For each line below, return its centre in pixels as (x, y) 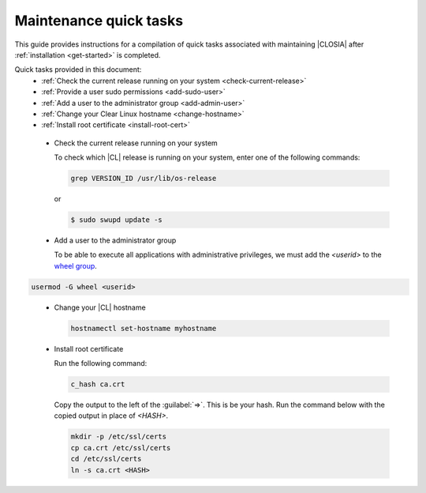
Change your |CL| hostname (100, 307)
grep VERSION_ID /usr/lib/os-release (144, 179)
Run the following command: (101, 363)
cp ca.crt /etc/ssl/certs (121, 448)
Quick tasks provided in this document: (78, 70)
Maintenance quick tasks (99, 21)
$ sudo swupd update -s (117, 220)
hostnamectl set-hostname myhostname (144, 328)
